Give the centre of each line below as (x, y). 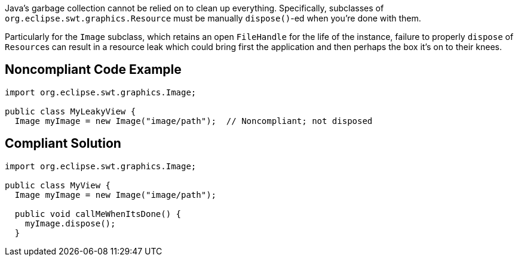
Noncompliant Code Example (93, 70)
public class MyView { (58, 185)
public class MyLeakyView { (71, 111)
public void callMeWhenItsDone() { (98, 214)
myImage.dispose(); (70, 223)
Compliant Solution (63, 144)
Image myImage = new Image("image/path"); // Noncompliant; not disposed (194, 121)
